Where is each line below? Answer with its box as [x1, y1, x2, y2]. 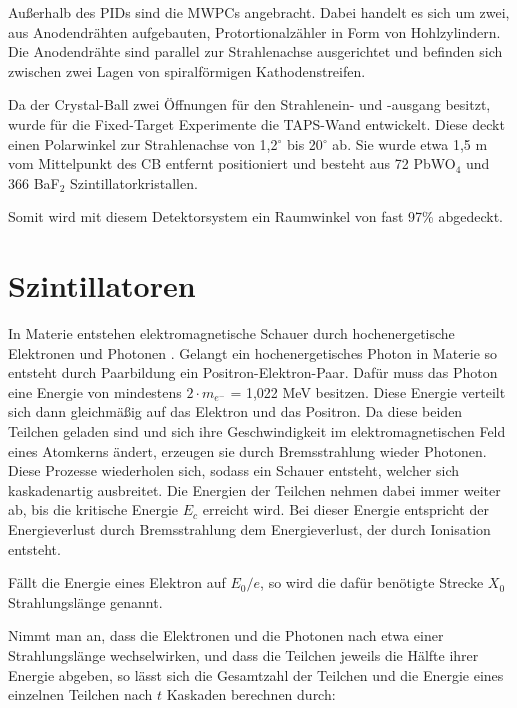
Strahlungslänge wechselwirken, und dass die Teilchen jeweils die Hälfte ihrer [8, 644, 479, 665]
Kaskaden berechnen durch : [166, 684, 336, 705]
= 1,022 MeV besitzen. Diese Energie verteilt [230, 381, 506, 402]
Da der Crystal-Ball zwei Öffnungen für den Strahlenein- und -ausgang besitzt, [8, 94, 491, 115]
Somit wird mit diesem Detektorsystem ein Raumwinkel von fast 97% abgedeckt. [8, 206, 503, 227]
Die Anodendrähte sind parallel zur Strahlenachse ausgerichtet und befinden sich [8, 41, 503, 62]
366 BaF [8, 172, 60, 193]
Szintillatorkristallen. [70, 172, 198, 193]
